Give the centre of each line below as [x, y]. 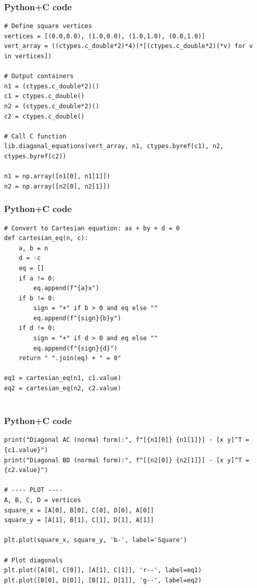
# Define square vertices [48, 26]
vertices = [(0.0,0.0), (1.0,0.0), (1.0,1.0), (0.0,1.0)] [105, 36]
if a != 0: [37, 278]
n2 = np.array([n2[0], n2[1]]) [57, 186]
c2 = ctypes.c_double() [44, 116]
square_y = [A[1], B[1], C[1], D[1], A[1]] [79, 520]
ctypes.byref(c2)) [35, 156]
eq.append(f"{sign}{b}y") [77, 318]
